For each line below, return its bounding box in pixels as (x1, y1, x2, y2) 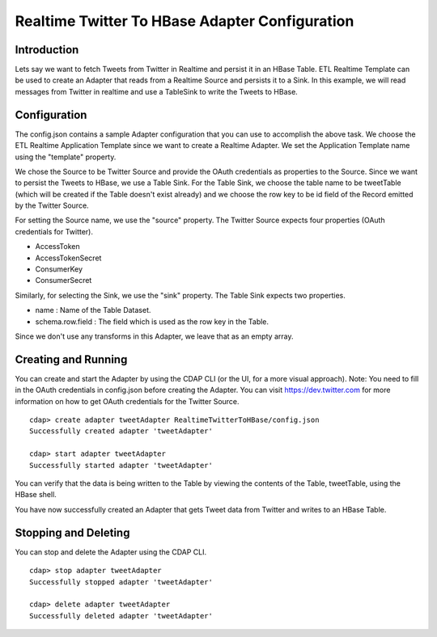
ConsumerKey (35, 264, 83, 274)
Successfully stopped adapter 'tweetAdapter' (29, 577, 214, 586)
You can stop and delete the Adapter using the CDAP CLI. (15, 546, 207, 557)
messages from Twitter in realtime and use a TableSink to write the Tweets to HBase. (15, 86, 299, 96)
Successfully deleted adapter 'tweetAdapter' (29, 611, 214, 620)
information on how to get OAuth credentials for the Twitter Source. (15, 396, 240, 406)
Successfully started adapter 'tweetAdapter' (29, 461, 214, 470)
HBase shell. (15, 490, 57, 500)
